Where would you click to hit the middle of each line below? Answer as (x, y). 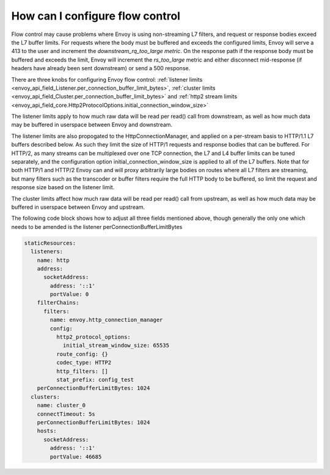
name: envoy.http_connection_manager (106, 320)
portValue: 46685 (76, 457)
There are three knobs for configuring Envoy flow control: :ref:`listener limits (107, 79)
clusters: (46, 397)
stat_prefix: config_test (95, 379)
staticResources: (50, 243)
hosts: (47, 431)
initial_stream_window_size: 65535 (116, 346)
